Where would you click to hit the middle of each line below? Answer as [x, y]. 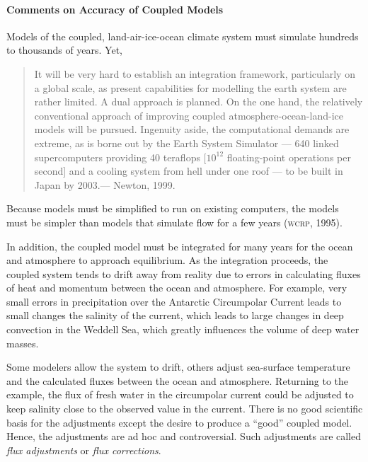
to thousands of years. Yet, [64, 50]
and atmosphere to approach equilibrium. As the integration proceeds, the [167, 260]
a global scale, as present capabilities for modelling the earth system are [190, 87]
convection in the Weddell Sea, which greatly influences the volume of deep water [183, 329]
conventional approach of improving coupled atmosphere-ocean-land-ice [189, 115]
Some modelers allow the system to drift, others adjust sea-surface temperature [178, 367]
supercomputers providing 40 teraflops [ [120, 157]
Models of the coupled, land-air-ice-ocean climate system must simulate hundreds [183, 36]
